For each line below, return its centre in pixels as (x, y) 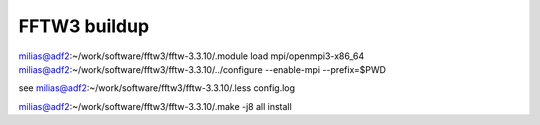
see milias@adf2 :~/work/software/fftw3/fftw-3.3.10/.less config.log (156, 88)
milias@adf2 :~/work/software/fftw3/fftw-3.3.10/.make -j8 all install (155, 106)
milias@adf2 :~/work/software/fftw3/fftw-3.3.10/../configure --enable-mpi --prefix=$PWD (202, 69)
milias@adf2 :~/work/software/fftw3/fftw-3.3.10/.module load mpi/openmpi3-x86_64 (191, 56)
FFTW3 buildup (84, 26)
